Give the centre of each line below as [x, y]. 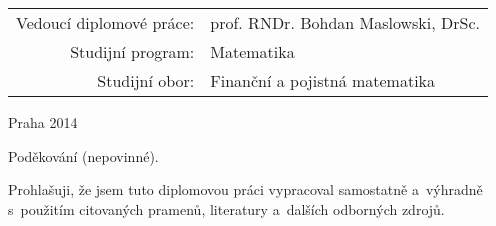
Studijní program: [132, 51]
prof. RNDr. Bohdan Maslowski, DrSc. [345, 22]
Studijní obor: [146, 80]
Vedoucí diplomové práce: [105, 22]
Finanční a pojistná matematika [323, 80]
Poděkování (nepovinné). [83, 155]
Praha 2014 [43, 122]
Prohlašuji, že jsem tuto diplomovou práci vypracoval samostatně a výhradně [245, 189]
